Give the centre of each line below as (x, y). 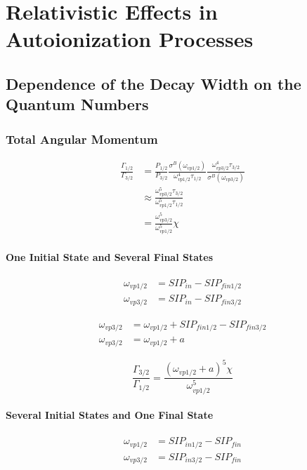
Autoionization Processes (130, 39)
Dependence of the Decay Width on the (153, 83)
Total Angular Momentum (82, 139)
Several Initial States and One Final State (110, 415)
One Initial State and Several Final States (110, 256)
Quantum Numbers (77, 104)
